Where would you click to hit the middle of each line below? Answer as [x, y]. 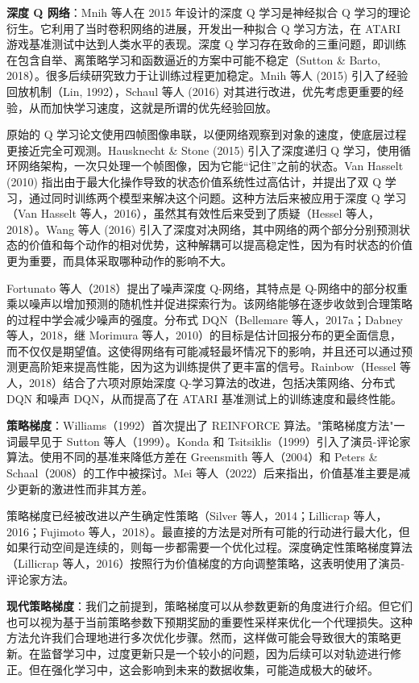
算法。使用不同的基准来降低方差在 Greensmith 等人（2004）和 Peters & [192, 457]
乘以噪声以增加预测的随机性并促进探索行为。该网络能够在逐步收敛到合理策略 [209, 304]
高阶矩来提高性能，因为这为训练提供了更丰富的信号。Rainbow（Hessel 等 [220, 366]
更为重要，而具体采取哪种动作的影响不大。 [119, 260]
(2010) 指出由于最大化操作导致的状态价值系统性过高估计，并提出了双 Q [194, 181]
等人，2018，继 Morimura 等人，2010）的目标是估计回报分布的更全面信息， [204, 335]
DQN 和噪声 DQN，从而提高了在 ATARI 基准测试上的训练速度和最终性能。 [204, 398]
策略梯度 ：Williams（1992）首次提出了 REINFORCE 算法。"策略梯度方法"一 [206, 425]
